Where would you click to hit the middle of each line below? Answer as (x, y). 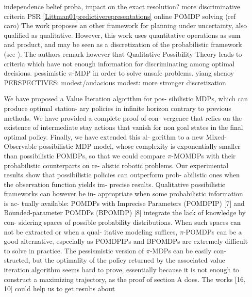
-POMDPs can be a (212, 231)
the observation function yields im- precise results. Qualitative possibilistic (115, 184)
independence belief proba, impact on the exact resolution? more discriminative (122, 6)
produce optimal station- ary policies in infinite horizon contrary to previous (118, 108)
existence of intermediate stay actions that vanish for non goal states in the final (124, 127)
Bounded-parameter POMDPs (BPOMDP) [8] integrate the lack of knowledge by (125, 212)
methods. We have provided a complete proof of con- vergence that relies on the (123, 117)
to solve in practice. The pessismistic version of (74, 250)
